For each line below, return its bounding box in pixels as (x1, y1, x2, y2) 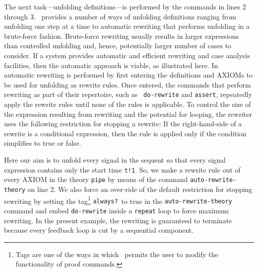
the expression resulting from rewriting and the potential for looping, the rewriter (4, 108, 252, 119)
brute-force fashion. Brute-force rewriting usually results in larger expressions (4, 30, 239, 41)
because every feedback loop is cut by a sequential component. (4, 225, 194, 235)
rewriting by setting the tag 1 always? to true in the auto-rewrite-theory (4, 194, 232, 206)
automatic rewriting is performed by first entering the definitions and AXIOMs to (4, 70, 253, 80)
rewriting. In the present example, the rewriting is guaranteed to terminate (4, 215, 232, 225)
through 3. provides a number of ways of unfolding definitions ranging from (4, 11, 236, 21)
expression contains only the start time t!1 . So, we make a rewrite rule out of (4, 164, 241, 175)
